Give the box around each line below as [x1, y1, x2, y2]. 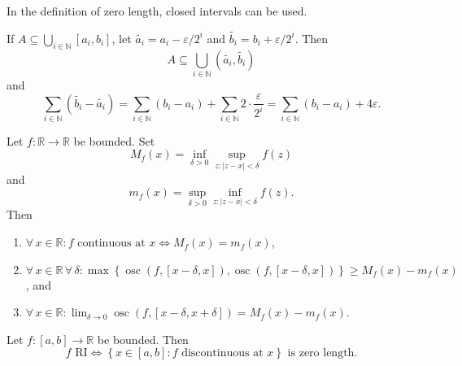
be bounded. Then [97, 330, 189, 347]
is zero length [287, 347, 355, 359]
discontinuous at [181, 347, 264, 359]
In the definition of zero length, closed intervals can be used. [7, 2, 307, 19]
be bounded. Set [73, 132, 155, 149]
